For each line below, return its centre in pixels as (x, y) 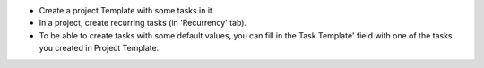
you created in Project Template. (99, 48)
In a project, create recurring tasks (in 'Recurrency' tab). (143, 23)
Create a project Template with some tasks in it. (127, 10)
